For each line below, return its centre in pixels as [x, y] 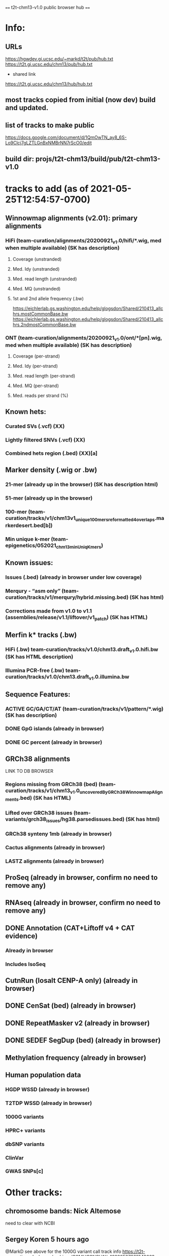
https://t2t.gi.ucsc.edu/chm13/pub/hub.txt [49, 64]
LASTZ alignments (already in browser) [55, 861]
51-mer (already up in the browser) [49, 498]
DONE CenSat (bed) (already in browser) [71, 1006]
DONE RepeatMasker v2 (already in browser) [78, 1023]
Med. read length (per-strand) [44, 376]
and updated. [27, 108]
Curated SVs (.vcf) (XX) [35, 426]
